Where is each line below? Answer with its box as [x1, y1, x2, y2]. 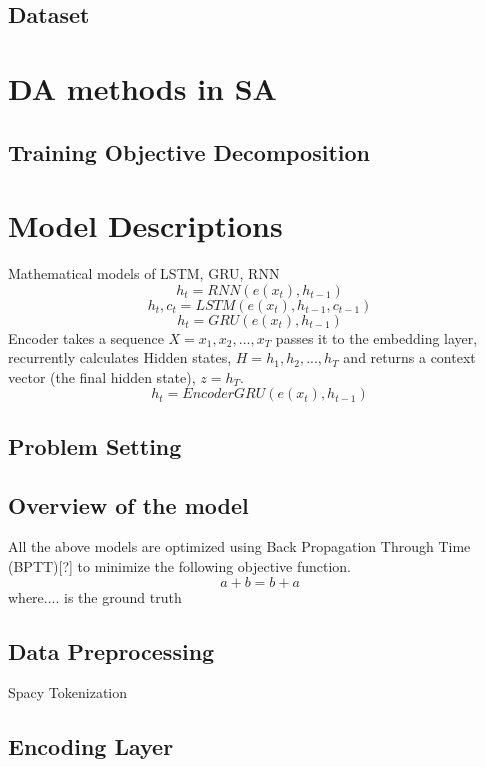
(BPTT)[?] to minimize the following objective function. [8, 556, 352, 577]
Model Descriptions [8, 205, 283, 246]
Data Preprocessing [8, 635, 215, 666]
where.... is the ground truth [8, 586, 182, 607]
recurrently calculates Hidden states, [8, 347, 232, 368]
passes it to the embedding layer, [275, 327, 478, 348]
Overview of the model [8, 489, 249, 520]
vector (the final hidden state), [8, 366, 196, 387]
